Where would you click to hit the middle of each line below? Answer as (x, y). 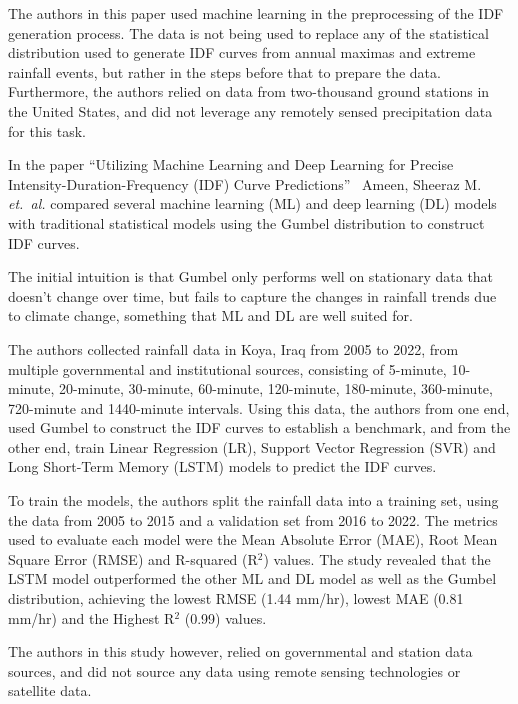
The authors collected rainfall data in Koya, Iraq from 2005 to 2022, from (233, 348)
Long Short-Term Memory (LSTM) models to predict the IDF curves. (222, 466)
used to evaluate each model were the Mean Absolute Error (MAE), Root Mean (253, 539)
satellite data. (50, 690)
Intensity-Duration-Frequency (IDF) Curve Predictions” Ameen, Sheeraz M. (245, 183)
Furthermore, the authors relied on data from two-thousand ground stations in (249, 91)
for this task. (47, 130)
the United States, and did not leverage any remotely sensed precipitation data (250, 110)
